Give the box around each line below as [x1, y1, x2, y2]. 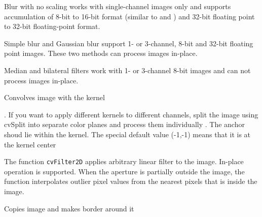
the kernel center [4, 139, 56, 149]
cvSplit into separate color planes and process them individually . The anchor [4, 119, 245, 130]
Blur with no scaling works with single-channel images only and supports [4, 1, 231, 11]
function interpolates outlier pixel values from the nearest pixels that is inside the [4, 176, 257, 187]
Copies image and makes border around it [4, 203, 134, 213]
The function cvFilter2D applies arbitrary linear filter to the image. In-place [4, 156, 244, 167]
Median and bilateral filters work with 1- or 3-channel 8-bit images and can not [4, 65, 251, 75]
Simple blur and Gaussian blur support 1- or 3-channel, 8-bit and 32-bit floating [4, 38, 253, 48]
